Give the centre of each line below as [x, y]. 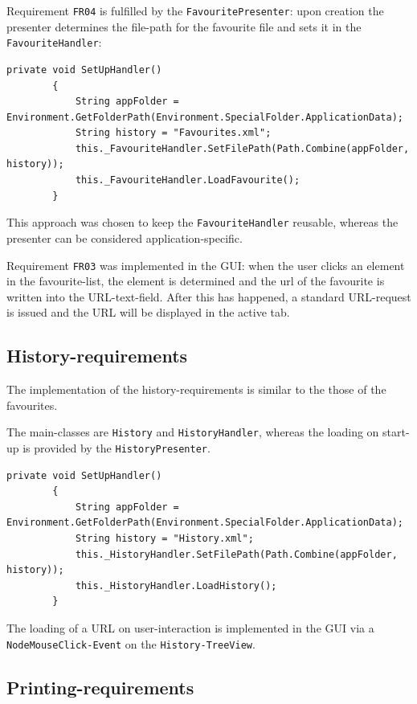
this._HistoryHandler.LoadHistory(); [176, 585]
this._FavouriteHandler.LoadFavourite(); [188, 180]
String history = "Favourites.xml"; [173, 133]
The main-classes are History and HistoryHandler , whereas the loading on [193, 432]
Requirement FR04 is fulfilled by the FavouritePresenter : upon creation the [195, 10]
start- [396, 432]
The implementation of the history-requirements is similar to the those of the [196, 389]
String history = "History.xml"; [164, 539]
